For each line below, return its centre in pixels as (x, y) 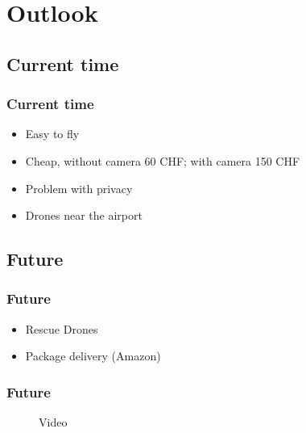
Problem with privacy (79, 188)
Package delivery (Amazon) (93, 356)
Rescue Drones (62, 328)
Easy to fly (52, 134)
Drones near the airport (84, 215)
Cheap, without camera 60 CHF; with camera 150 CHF (163, 160)
